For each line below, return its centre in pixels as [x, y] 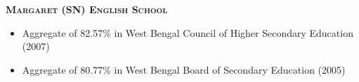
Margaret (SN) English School [87, 9]
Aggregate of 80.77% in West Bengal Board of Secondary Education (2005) [184, 69]
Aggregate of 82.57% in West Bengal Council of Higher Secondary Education [188, 32]
